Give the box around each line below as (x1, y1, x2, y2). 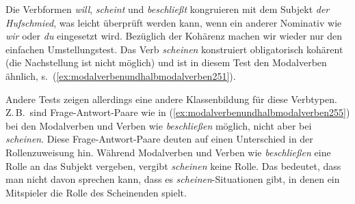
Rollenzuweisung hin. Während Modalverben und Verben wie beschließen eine (5, 145, 331, 159)
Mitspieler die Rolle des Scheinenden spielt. (5, 185, 187, 199)
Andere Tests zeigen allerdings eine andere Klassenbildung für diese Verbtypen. (5, 91, 337, 106)
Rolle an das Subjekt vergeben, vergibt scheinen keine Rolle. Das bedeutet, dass (5, 158, 341, 173)
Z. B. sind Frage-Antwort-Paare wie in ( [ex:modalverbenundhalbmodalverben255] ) (5, 105, 350, 119)
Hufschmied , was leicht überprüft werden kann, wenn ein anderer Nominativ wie (5, 15, 342, 29)
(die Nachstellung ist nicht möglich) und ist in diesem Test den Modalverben (5, 55, 327, 70)
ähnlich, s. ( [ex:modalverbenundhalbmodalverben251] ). (5, 68, 236, 83)
